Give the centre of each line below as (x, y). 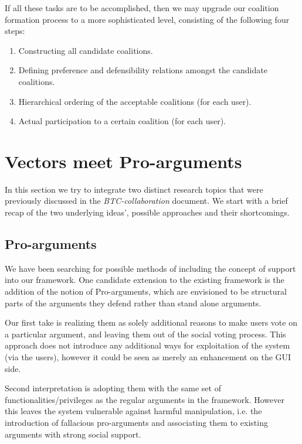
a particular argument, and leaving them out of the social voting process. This (145, 334)
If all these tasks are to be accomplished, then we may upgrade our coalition (142, 8)
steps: (15, 31)
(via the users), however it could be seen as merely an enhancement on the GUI (148, 357)
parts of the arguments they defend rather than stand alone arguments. (133, 303)
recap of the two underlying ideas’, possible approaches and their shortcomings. (147, 212)
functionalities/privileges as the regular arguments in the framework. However (145, 399)
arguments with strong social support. (73, 434)
